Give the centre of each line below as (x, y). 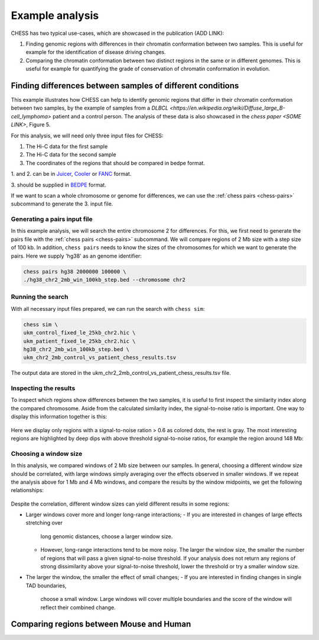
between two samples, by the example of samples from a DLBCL (89, 108)
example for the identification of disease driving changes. (96, 52)
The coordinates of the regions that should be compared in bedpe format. (115, 163)
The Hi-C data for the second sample (71, 155)
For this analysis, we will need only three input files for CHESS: (87, 136)
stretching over (44, 523)
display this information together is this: (59, 417)
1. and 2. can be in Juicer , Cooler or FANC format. (71, 174)
